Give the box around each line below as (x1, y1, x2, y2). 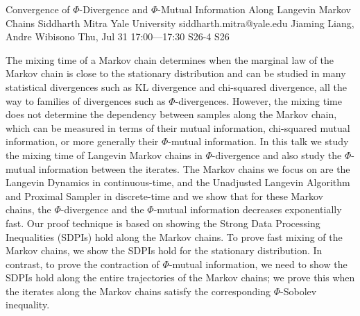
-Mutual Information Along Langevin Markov (157, 2, 351, 16)
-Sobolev (280, 283, 317, 298)
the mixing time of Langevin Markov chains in (6, 147, 203, 162)
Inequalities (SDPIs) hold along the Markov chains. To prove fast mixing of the (6, 229, 343, 244)
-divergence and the (60, 202, 144, 217)
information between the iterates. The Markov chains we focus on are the (38, 161, 350, 176)
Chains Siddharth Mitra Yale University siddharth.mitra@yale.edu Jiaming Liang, (6, 15, 354, 30)
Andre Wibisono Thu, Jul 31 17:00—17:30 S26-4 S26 (6, 29, 230, 44)
